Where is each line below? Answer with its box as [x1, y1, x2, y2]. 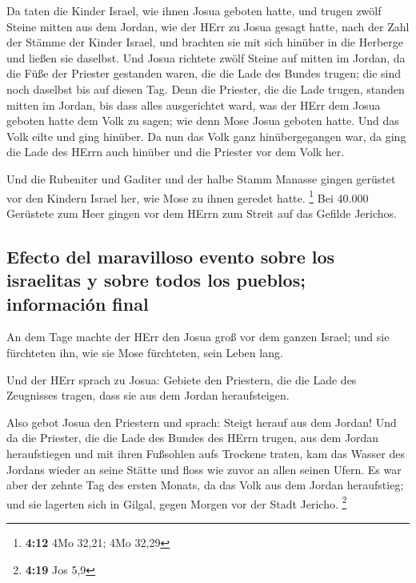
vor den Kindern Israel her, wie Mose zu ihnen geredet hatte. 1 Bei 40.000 [6, 187, 369, 206]
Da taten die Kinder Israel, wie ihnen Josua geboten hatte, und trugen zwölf [6, 2, 382, 18]
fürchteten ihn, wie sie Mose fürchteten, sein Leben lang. [6, 344, 283, 360]
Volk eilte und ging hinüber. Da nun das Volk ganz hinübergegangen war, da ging [6, 127, 406, 144]
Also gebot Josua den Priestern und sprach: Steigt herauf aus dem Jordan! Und [6, 413, 397, 430]
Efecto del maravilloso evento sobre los [6, 243, 335, 268]
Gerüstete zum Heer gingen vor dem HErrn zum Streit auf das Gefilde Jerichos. [6, 204, 397, 221]
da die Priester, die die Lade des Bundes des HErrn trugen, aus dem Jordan [6, 429, 379, 446]
